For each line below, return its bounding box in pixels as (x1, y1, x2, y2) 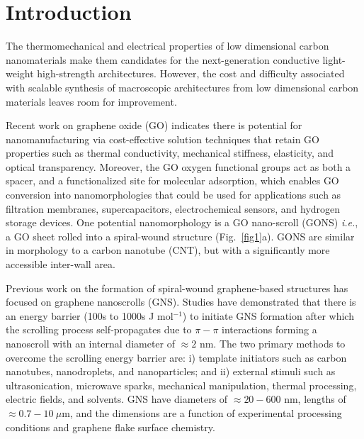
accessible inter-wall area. (6, 257, 115, 272)
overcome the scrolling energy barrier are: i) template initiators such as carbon (6, 350, 347, 365)
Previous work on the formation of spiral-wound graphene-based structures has (6, 280, 348, 295)
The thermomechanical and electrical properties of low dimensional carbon (6, 38, 329, 53)
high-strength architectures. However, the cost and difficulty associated (37, 66, 345, 81)
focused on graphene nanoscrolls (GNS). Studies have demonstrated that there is (6, 294, 356, 309)
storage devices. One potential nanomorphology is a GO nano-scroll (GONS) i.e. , (6, 215, 358, 230)
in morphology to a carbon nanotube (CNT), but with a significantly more (6, 243, 330, 257)
